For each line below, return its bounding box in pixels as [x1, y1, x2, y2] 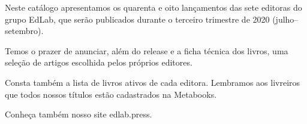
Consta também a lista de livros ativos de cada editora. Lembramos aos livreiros [5, 76, 300, 88]
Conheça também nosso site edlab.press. [5, 108, 152, 120]
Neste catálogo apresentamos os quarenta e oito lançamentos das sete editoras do [5, 1, 302, 13]
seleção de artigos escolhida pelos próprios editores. [5, 56, 192, 69]
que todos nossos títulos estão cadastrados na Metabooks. [5, 88, 217, 100]
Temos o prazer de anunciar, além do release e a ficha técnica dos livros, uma [5, 44, 288, 57]
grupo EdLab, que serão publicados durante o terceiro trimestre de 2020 [5, 13, 270, 25]
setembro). [5, 24, 44, 37]
